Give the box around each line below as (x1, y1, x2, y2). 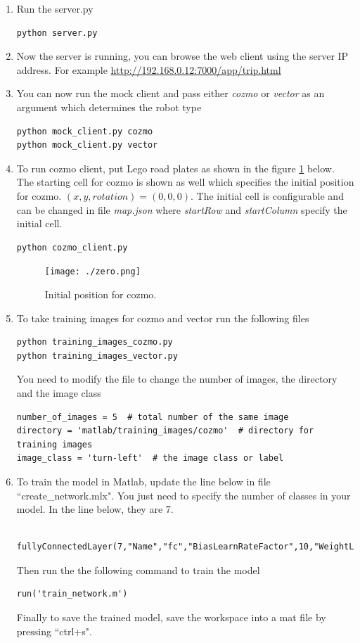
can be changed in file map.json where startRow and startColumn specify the (16, 202, 347, 217)
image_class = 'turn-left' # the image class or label (16, 453, 284, 464)
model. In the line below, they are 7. (16, 502, 174, 516)
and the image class (16, 385, 101, 400)
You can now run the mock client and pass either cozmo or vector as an (16, 86, 325, 101)
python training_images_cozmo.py (16, 337, 173, 348)
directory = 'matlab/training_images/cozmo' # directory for (16, 426, 314, 436)
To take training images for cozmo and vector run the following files (16, 310, 309, 325)
